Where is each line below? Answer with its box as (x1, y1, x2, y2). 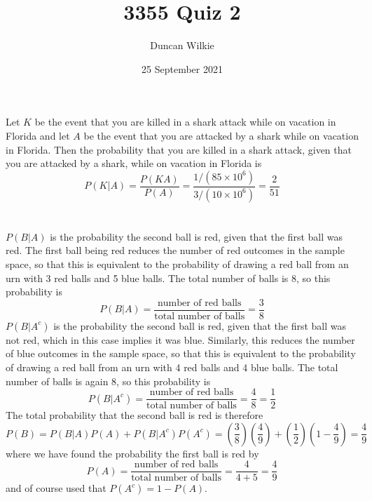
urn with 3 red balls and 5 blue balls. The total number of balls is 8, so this (6, 270, 331, 285)
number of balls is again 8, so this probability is (6, 373, 211, 388)
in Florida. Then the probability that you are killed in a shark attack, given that (6, 142, 352, 156)
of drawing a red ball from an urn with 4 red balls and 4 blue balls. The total (6, 359, 338, 374)
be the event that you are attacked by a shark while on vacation (83, 128, 359, 142)
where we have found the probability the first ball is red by (6, 446, 259, 460)
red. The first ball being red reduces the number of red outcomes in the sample (6, 243, 345, 258)
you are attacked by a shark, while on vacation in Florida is (6, 156, 262, 171)
